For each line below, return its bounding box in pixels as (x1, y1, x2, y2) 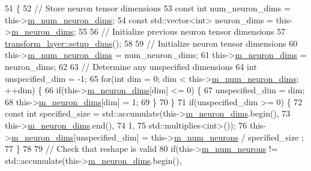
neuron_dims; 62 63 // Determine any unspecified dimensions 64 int (5, 60, 257, 72)
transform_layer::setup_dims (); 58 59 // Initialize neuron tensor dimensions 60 (5, 36, 298, 49)
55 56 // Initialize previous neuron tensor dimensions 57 (79, 25, 286, 38)
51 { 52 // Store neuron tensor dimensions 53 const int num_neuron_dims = (5, 2, 291, 14)
